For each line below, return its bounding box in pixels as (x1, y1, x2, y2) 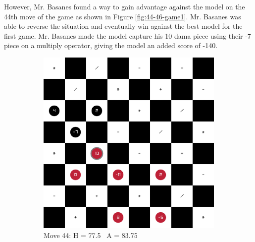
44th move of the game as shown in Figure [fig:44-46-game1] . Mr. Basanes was (4, 11, 241, 21)
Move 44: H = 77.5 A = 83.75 (44, 230, 138, 240)
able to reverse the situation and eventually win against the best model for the (4, 21, 243, 31)
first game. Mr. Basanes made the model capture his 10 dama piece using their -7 (4, 30, 251, 41)
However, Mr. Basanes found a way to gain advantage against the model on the (4, 1, 245, 11)
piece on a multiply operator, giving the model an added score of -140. (4, 40, 218, 51)
